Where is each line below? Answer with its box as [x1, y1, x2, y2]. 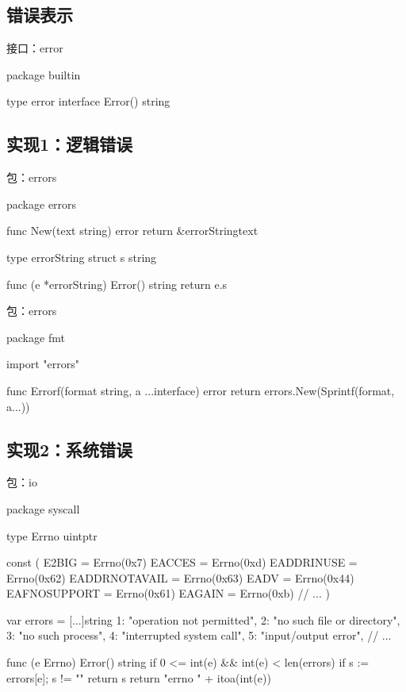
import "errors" [6, 356, 79, 372]
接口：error [6, 40, 63, 56]
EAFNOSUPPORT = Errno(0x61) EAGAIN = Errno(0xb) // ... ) [6, 585, 330, 602]
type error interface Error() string [6, 93, 170, 110]
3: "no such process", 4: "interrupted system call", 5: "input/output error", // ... [6, 627, 392, 644]
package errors [6, 195, 77, 212]
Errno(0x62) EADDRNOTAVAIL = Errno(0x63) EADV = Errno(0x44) [6, 569, 354, 586]
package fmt [6, 329, 65, 345]
